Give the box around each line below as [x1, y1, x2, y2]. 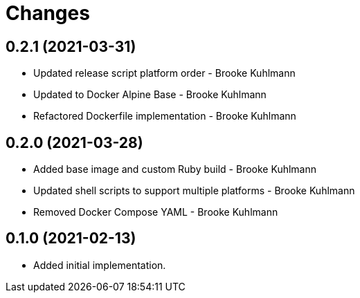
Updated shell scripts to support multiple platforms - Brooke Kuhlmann [33, 185, 355, 197]
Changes [6, 1, 90, 25]
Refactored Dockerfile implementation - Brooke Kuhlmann [33, 110, 296, 122]
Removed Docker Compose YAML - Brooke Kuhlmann [33, 206, 278, 218]
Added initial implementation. [33, 259, 166, 271]
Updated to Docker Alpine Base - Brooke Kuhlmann [33, 89, 267, 101]
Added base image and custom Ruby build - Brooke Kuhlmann [33, 163, 317, 176]
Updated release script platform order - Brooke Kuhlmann [33, 67, 296, 80]
